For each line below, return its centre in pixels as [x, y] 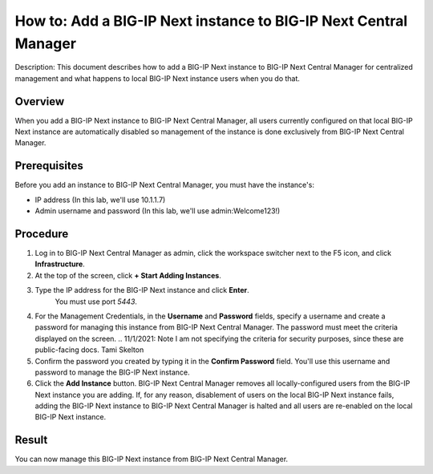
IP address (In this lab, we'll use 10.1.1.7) [100, 200]
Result [31, 440]
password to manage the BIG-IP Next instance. [112, 372]
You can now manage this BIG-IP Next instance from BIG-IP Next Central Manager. [152, 459]
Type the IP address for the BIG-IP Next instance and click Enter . [142, 290]
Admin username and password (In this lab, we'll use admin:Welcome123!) [158, 211]
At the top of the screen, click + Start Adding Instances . [128, 275]
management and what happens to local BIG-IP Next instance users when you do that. [158, 78]
